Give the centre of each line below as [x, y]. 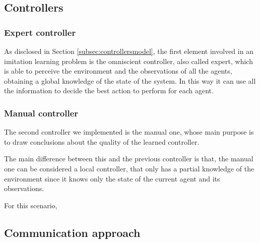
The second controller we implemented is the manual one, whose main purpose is [129, 132]
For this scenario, [31, 205]
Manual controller [41, 113]
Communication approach [72, 232]
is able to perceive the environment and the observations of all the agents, [118, 71]
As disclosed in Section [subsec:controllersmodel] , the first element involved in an [129, 51]
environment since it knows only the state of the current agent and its [112, 178]
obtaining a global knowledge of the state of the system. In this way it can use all [130, 80]
